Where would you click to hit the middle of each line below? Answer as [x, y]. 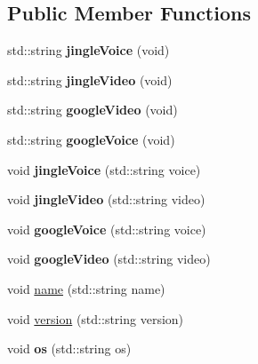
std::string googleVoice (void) [91, 139]
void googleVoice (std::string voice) [107, 229]
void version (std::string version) [96, 318]
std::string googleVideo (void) [93, 110]
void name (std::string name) [86, 288]
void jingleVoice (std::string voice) [104, 169]
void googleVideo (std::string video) [109, 259]
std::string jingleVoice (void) [89, 50]
